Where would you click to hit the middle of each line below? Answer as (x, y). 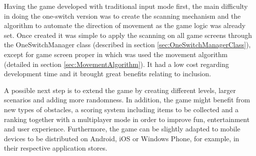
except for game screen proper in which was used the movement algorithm (116, 54)
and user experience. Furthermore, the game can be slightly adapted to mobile (122, 129)
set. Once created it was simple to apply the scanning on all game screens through (128, 35)
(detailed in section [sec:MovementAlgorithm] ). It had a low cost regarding (116, 64)
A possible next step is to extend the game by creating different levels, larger (120, 90)
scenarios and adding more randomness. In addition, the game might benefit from (127, 100)
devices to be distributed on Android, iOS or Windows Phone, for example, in (122, 138)
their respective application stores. (56, 148)
